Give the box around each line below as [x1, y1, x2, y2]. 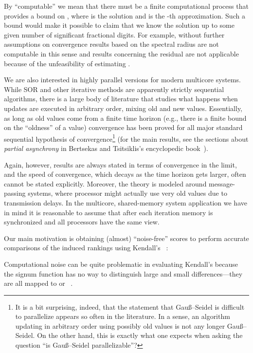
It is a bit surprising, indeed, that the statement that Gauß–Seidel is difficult [15, 301, 245, 312]
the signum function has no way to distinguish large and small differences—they [4, 268, 243, 279]
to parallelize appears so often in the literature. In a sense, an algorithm [15, 311, 230, 321]
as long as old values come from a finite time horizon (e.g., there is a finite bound [4, 112, 247, 123]
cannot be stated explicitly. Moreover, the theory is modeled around [4, 178, 207, 188]
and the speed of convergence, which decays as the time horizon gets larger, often [4, 169, 246, 179]
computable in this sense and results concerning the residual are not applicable [4, 48, 239, 58]
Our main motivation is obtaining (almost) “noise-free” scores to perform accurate [4, 233, 249, 243]
